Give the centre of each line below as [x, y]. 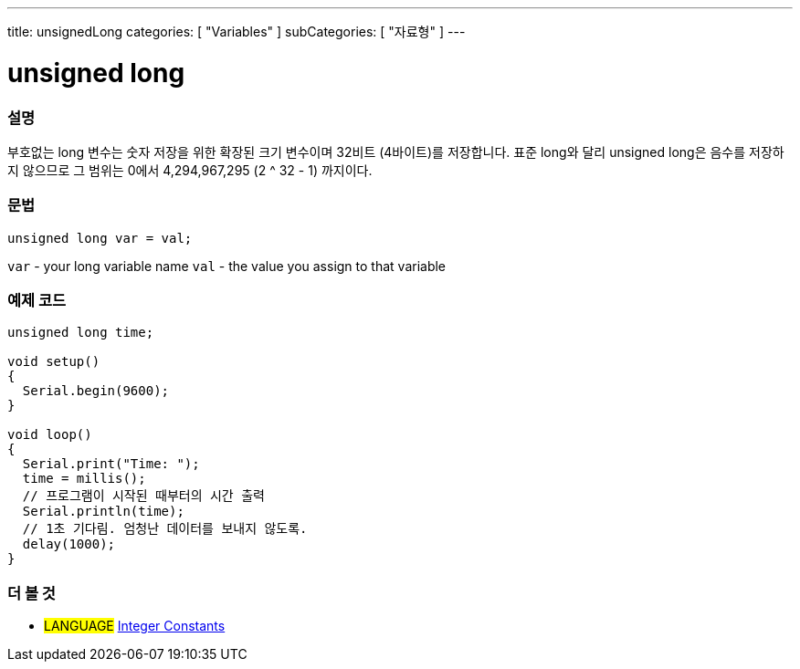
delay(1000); [69, 544]
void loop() [50, 435]
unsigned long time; [81, 333]
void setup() [54, 362]
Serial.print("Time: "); [111, 464]
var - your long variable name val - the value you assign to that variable [227, 266]
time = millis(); [84, 479]
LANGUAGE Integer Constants [135, 626]
